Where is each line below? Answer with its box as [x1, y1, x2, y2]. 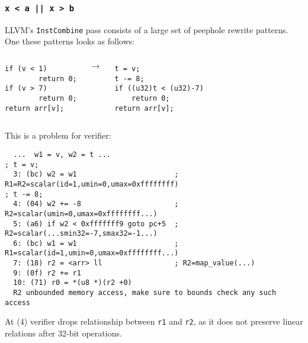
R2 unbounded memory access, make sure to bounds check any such [13, 288, 277, 297]
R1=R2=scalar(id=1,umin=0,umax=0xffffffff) [5, 179, 179, 188]
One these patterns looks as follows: [5, 35, 134, 47]
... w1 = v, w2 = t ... [13, 150, 111, 159]
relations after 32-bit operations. [5, 327, 122, 339]
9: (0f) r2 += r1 [13, 268, 81, 277]
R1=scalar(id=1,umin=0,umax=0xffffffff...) [5, 249, 179, 258]
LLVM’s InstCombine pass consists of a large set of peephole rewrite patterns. [5, 23, 288, 36]
